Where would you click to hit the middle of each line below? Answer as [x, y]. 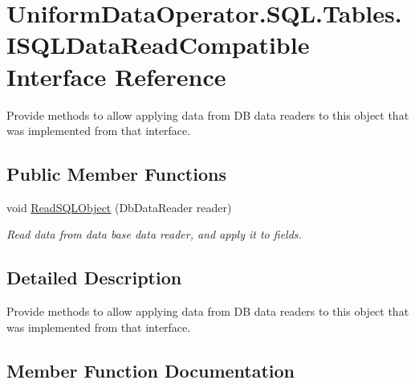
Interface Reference [116, 76]
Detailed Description [94, 278]
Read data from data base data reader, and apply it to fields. [154, 234]
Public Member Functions [116, 174]
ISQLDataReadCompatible [158, 45]
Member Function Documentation [151, 370]
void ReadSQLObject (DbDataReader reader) [119, 207]
